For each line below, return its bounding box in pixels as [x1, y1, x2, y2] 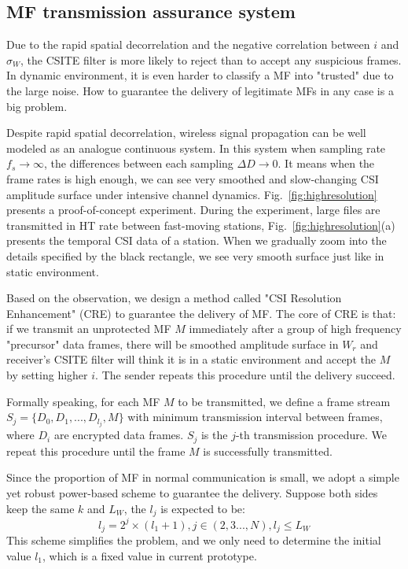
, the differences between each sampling [44, 155, 233, 172]
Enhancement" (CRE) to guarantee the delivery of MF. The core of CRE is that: [6, 305, 396, 321]
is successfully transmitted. [203, 442, 333, 459]
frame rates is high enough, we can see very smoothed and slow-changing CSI [6, 170, 379, 187]
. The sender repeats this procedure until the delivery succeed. [95, 367, 395, 383]
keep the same [6, 500, 75, 516]
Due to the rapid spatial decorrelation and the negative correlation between [6, 36, 370, 53]
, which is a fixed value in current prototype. [42, 547, 257, 563]
